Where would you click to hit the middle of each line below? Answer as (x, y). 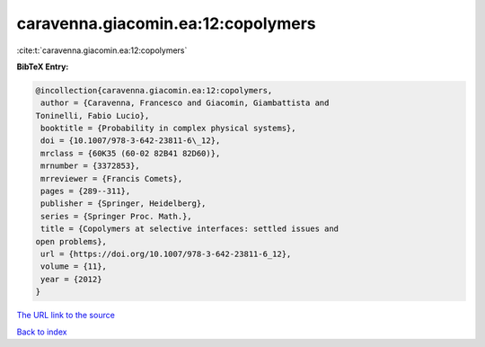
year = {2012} (71, 279)
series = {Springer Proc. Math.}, (116, 216)
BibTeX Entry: (43, 67)
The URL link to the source (66, 316)
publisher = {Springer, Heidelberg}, (123, 204)
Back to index (42, 332)
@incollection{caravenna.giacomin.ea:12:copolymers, (154, 90)
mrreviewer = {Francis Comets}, (112, 178)
